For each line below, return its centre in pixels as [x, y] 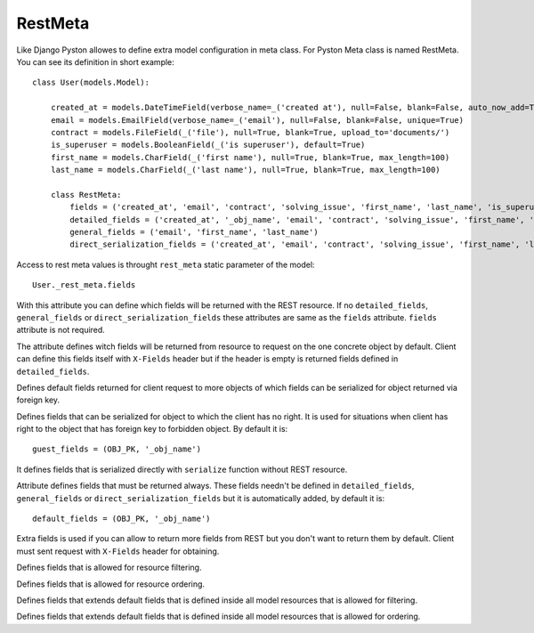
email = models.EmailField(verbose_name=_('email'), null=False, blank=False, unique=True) [257, 120]
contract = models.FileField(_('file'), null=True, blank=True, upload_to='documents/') [250, 132]
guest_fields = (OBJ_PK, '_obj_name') [117, 449]
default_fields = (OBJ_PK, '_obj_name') [121, 519]
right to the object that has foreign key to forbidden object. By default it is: [152, 429]
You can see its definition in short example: [96, 61]
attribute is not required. [61, 330]
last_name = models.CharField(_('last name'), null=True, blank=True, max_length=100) [245, 170]
